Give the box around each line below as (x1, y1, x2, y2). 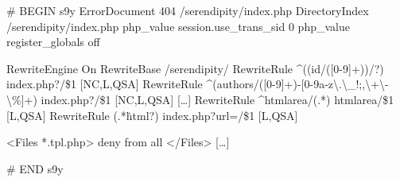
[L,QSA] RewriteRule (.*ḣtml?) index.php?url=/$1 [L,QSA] (6, 106, 298, 123)
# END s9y (6, 160, 64, 176)
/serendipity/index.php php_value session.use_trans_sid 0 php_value (6, 17, 350, 34)
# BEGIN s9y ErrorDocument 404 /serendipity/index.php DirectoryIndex (6, 2, 369, 18)
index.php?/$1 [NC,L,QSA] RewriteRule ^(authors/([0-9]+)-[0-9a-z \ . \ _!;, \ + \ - (6, 76, 389, 92)
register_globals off (6, 33, 100, 50)
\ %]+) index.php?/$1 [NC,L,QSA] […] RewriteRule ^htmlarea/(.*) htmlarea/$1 (6, 91, 394, 107)
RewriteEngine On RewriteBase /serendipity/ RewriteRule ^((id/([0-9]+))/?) (6, 60, 384, 76)
